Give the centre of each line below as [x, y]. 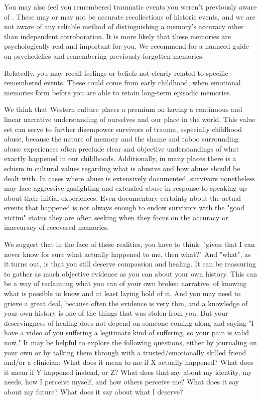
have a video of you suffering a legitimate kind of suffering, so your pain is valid [127, 332]
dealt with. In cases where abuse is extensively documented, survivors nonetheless [130, 178]
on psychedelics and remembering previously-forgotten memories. [104, 55]
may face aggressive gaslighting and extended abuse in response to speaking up [125, 188]
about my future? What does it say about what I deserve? [94, 391]
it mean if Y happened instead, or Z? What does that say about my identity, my [128, 372]
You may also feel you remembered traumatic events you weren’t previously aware [130, 7]
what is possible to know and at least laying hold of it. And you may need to [122, 293]
